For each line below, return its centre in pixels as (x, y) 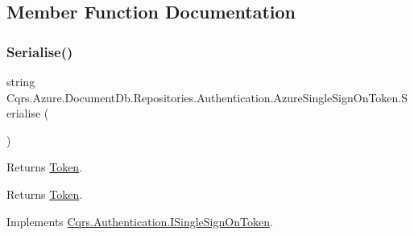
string (21, 81)
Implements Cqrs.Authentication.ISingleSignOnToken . (140, 221)
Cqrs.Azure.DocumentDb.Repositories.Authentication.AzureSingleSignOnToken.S (207, 97)
